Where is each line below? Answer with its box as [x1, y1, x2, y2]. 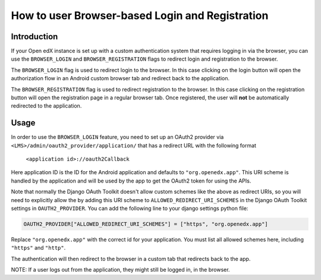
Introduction [11, 32, 58, 42]
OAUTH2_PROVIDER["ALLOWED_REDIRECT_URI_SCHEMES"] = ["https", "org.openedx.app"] [23, 221, 269, 228]
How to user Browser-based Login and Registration [11, 9, 269, 22]
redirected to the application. [11, 102, 82, 109]
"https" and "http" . [11, 244, 66, 251]
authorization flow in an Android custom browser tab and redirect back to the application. [11, 75, 230, 82]
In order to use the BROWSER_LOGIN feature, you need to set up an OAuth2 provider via [11, 134, 224, 141]
